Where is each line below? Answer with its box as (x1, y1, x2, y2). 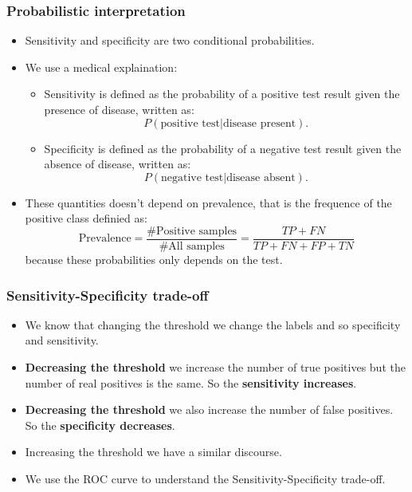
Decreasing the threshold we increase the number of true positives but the (25, 359, 406, 376)
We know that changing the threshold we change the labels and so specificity (25, 316, 401, 333)
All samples (168, 241, 225, 253)
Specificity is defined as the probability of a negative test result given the (44, 140, 402, 156)
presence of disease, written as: (44, 101, 194, 117)
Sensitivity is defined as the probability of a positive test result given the (44, 85, 400, 102)
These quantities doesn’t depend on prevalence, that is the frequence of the (25, 194, 392, 211)
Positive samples (156, 225, 237, 237)
